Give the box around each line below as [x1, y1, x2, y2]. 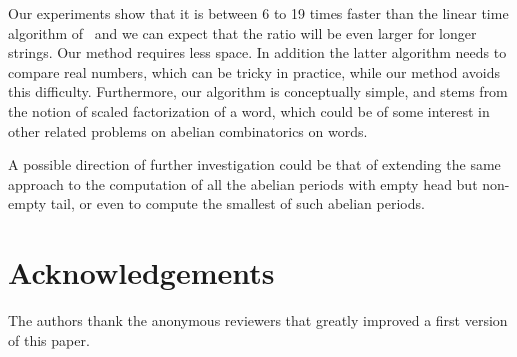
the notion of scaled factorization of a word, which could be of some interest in [8, 100, 490, 121]
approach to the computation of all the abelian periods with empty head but [8, 173, 478, 194]
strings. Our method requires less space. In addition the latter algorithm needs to [8, 42, 507, 63]
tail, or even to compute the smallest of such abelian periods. [50, 193, 425, 214]
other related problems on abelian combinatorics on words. [8, 120, 368, 141]
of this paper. [8, 329, 90, 350]
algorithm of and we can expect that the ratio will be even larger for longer [8, 22, 477, 43]
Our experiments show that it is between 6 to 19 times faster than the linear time [8, 3, 509, 23]
